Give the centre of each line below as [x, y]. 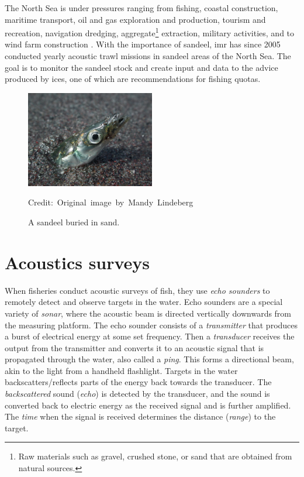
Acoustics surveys [77, 262]
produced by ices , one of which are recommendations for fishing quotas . [133, 79]
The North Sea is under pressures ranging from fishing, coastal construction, [141, 8]
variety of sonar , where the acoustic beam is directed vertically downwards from [148, 313]
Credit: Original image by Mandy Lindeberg [111, 202]
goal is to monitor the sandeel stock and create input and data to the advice [141, 67]
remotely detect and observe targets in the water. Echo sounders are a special [144, 302]
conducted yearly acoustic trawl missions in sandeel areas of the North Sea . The [148, 56]
